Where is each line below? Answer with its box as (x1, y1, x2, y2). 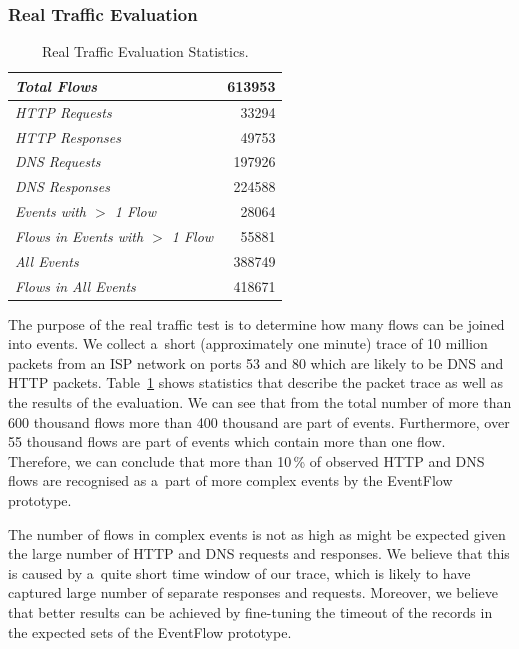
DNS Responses (15, 176, 110, 197)
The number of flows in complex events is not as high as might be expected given (8, 523, 506, 544)
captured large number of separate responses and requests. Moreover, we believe (8, 582, 498, 603)
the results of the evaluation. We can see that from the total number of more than (8, 392, 512, 413)
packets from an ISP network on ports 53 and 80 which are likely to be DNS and (8, 352, 504, 373)
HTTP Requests (15, 101, 112, 122)
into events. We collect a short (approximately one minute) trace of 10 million (8, 333, 488, 354)
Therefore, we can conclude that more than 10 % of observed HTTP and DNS (8, 450, 485, 471)
